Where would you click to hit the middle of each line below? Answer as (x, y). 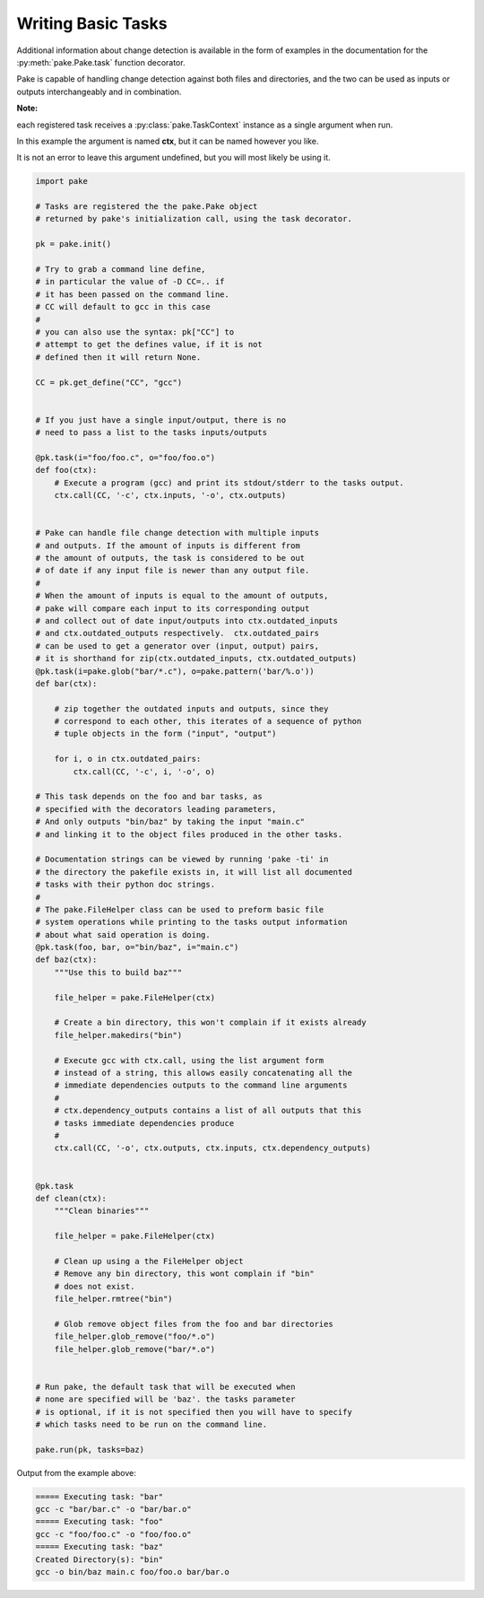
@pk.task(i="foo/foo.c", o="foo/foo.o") (125, 457)
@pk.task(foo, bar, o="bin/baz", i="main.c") (137, 947)
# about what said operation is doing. (123, 934)
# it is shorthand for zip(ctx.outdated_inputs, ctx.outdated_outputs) (196, 659)
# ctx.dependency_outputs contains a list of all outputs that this (208, 1111)
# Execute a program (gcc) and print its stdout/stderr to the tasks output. (229, 483)
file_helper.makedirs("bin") (118, 1035)
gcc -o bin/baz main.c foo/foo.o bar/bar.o (133, 1572)
